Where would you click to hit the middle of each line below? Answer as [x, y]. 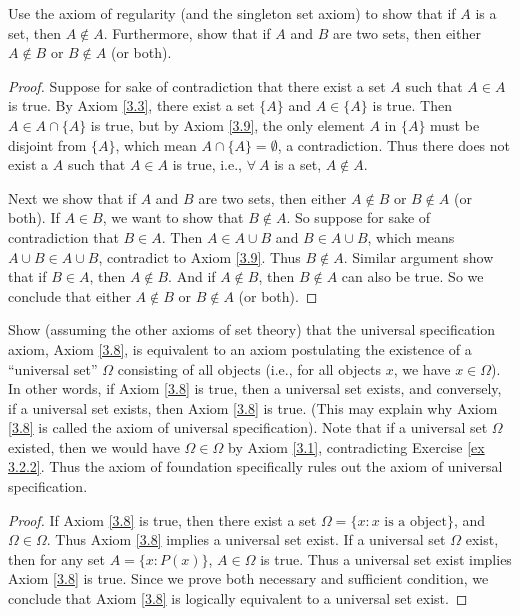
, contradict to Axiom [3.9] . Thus [199, 256]
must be [455, 124]
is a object [415, 521]
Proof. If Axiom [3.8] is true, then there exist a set [162, 519]
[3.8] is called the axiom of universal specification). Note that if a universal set [248, 427]
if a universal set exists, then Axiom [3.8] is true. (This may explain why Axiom [253, 407]
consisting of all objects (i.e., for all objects [249, 368]
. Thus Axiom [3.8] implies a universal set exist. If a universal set [246, 539]
